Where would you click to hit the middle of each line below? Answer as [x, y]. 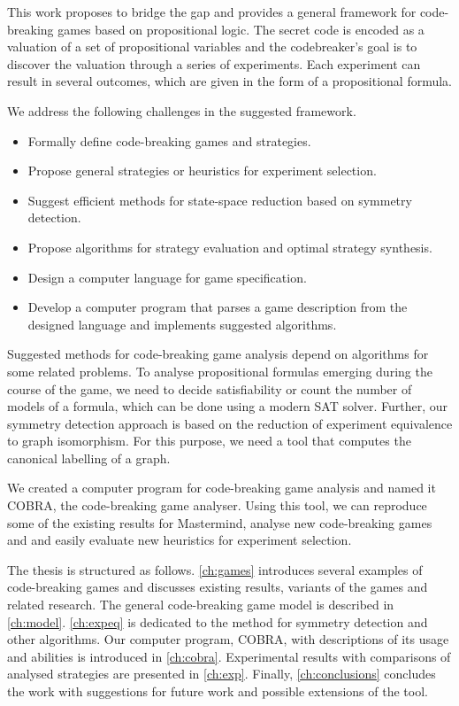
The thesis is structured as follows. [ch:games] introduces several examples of [215, 569]
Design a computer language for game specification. [167, 277]
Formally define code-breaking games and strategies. [169, 140]
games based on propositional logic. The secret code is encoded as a [241, 29]
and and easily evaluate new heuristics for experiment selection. [180, 540]
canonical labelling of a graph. [89, 458]
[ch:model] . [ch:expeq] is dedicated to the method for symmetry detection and [218, 621]
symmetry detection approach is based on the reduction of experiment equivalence [230, 423]
